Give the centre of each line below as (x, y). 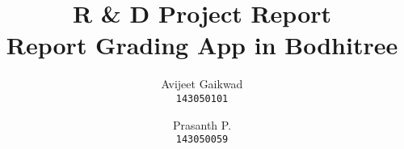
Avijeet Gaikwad (202, 84)
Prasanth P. (202, 124)
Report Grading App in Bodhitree (202, 45)
